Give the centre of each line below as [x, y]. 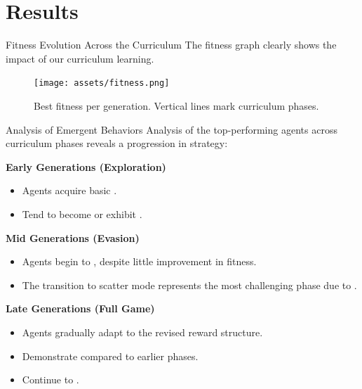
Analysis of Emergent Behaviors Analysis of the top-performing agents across [172, 129]
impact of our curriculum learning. [80, 58]
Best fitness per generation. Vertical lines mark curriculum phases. [176, 105]
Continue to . [51, 380]
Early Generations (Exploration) [86, 166]
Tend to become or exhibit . [82, 213]
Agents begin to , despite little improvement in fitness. [139, 261]
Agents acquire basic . [69, 190]
